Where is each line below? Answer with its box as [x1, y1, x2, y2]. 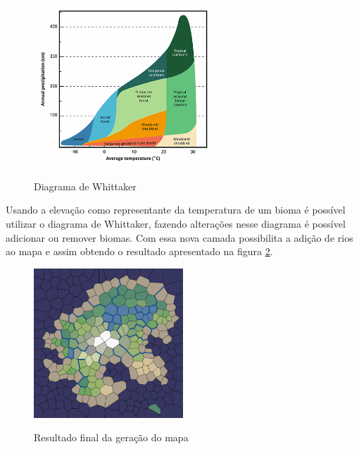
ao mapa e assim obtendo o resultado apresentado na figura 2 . [6, 244, 273, 259]
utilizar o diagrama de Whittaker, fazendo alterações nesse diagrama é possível [6, 216, 346, 230]
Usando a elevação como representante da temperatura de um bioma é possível [6, 202, 346, 217]
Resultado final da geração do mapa [34, 430, 189, 445]
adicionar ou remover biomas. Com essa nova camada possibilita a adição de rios [6, 230, 353, 245]
